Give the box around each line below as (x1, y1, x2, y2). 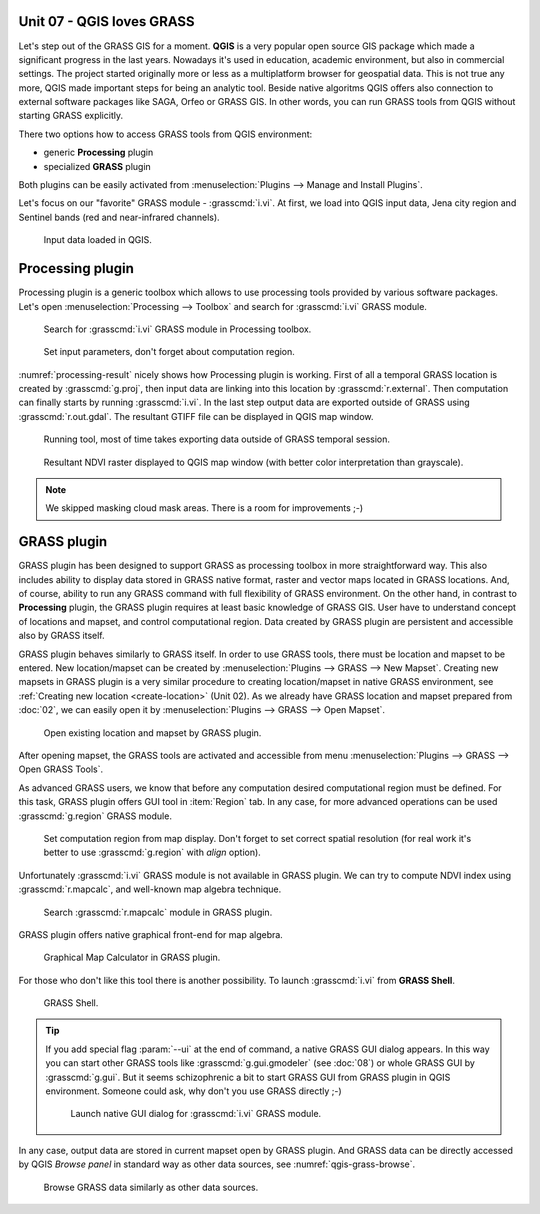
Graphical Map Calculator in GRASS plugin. (43, 951, 221, 964)
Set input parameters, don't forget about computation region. (43, 346, 295, 358)
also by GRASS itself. (18, 630, 105, 642)
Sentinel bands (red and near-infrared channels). (18, 211, 220, 223)
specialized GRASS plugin (43, 160, 152, 172)
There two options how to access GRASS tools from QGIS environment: (18, 128, 313, 140)
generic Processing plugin (43, 146, 154, 159)
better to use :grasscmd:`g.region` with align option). (43, 846, 262, 859)
